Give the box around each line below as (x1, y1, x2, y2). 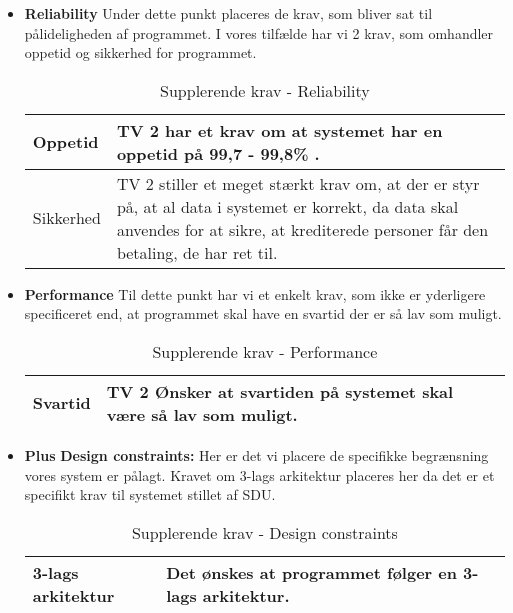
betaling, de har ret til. (116, 240, 278, 264)
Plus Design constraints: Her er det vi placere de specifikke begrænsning (24, 444, 489, 465)
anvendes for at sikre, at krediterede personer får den (116, 217, 489, 241)
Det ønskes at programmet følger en (166, 560, 457, 584)
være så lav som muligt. (106, 402, 298, 426)
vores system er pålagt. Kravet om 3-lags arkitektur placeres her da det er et (24, 464, 495, 485)
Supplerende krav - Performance (152, 339, 378, 363)
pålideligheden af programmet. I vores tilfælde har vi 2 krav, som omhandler (24, 22, 494, 43)
